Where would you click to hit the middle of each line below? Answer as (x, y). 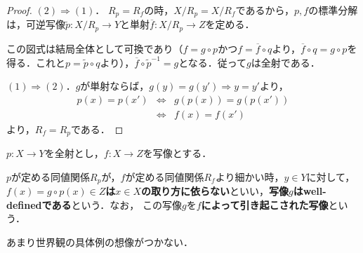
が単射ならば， (115, 86)
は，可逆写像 (36, 24)
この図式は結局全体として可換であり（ (95, 48)
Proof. (19, 10)
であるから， (265, 10)
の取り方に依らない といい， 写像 (215, 191)
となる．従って (213, 62)
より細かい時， (250, 176)
